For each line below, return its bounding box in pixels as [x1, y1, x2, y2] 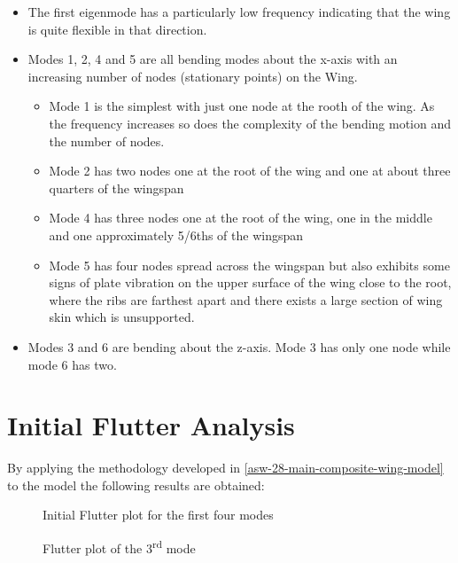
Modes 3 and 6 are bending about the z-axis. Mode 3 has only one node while [27, 337, 451, 356]
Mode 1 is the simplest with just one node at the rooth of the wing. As [49, 97, 435, 115]
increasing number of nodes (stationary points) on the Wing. [27, 66, 358, 85]
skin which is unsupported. [49, 308, 195, 326]
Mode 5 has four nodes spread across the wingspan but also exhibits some [49, 255, 450, 274]
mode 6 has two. [27, 355, 117, 373]
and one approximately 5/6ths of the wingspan [49, 225, 304, 244]
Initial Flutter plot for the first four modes [43, 505, 274, 524]
